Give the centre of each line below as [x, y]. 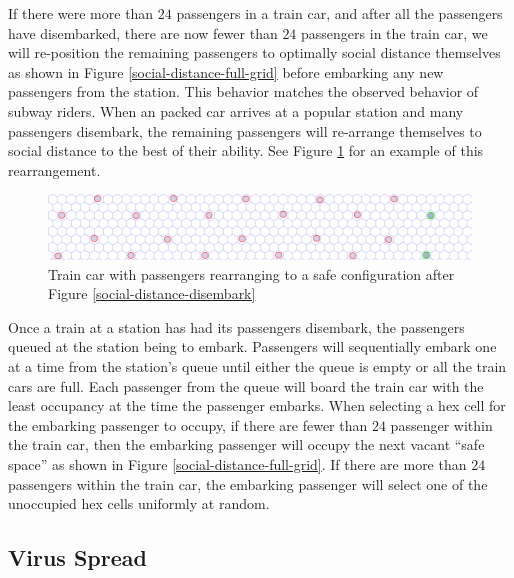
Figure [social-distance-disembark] [152, 293]
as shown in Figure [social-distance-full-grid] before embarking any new [226, 71]
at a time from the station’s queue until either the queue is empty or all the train [257, 365]
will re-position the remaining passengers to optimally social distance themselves [254, 52]
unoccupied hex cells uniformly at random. [139, 503]
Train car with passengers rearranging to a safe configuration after [251, 273]
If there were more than [81, 13]
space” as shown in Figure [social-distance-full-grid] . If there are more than [237, 463]
